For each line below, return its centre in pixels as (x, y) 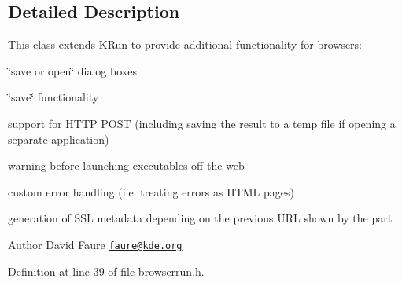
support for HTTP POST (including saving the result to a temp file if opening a (202, 123)
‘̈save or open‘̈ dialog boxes (72, 70)
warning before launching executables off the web (126, 165)
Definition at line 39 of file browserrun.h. (106, 271)
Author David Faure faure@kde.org (95, 244)
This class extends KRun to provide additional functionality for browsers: (185, 44)
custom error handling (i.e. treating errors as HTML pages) (151, 191)
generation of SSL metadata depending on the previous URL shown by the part (200, 218)
